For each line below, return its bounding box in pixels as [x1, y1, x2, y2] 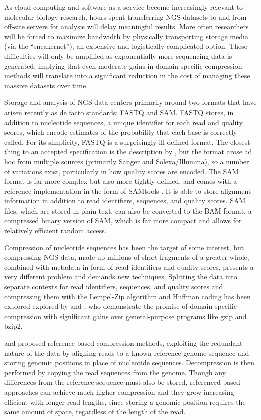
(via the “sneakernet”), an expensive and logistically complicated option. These [4, 41, 247, 51]
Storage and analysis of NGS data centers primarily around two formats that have [4, 97, 257, 108]
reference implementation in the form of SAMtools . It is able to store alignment [4, 185, 251, 196]
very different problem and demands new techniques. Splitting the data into [4, 271, 237, 282]
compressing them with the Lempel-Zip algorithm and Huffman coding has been [4, 291, 251, 301]
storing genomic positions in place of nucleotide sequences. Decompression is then [4, 357, 255, 368]
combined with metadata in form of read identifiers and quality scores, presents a [4, 261, 254, 272]
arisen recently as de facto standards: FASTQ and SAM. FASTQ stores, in [4, 107, 234, 117]
